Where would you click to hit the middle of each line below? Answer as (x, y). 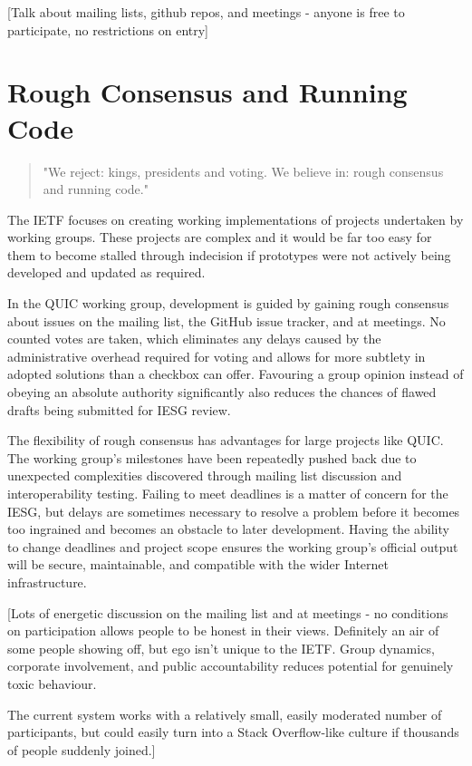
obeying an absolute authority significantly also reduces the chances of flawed (222, 392)
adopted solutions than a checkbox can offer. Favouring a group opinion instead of (236, 374)
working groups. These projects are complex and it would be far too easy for (220, 237)
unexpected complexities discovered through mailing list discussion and (205, 475)
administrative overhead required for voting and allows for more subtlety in (217, 356)
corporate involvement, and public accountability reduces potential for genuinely (231, 666)
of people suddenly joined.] (82, 749)
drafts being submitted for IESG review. (119, 409)
